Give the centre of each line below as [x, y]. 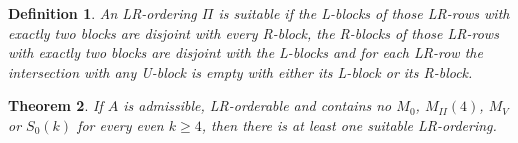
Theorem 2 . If [55, 105]
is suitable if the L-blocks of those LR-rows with [364, 13]
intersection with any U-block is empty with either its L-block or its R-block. [240, 71]
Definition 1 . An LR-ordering [102, 13]
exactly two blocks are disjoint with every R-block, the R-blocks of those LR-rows [253, 32]
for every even [120, 124]
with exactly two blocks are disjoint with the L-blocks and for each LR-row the [245, 52]
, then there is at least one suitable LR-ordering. [349, 124]
